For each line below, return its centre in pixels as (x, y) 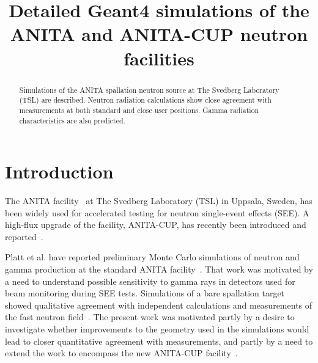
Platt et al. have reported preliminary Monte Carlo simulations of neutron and (152, 257)
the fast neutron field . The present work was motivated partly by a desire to (150, 317)
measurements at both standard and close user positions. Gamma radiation (139, 110)
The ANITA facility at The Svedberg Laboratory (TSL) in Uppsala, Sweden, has (159, 201)
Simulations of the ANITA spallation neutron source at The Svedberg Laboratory (149, 90)
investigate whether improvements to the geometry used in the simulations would (157, 329)
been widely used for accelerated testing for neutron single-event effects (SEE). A (157, 212)
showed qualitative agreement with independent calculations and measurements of (159, 305)
